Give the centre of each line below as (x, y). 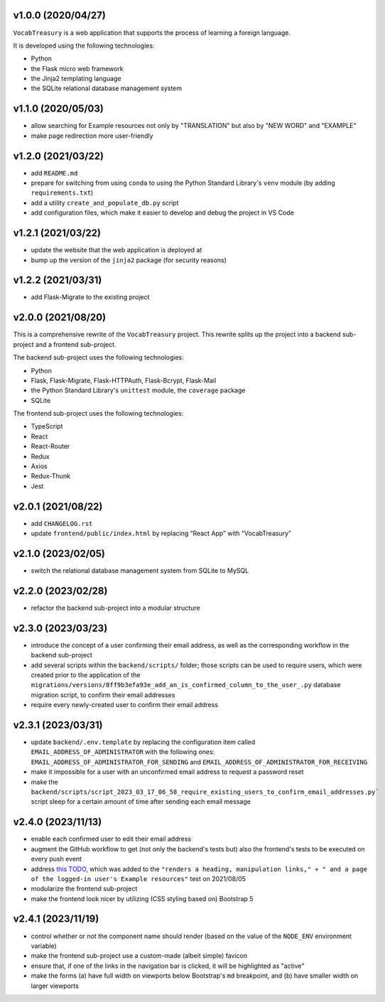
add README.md (54, 173)
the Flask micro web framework (77, 68)
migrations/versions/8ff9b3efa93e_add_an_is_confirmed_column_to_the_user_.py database (186, 685)
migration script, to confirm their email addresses (103, 695)
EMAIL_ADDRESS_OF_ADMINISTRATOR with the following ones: (123, 752)
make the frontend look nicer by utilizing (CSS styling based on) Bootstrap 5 (142, 898)
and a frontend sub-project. (76, 344)
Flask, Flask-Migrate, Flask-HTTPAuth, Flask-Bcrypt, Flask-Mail (124, 380)
